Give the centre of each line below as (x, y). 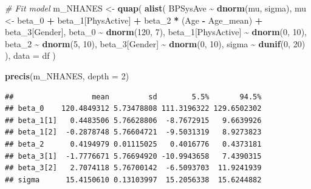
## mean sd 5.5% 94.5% (133, 97)
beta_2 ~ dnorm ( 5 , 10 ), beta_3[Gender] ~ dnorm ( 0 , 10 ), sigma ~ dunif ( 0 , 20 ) (155, 43)
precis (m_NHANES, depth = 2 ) (67, 75)
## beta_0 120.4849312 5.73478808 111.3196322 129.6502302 (133, 109)
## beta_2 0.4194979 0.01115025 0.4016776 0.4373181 (133, 144)
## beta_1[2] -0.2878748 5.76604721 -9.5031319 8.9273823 (133, 132)
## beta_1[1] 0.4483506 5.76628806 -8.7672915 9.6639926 (133, 120)
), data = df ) (30, 55)
